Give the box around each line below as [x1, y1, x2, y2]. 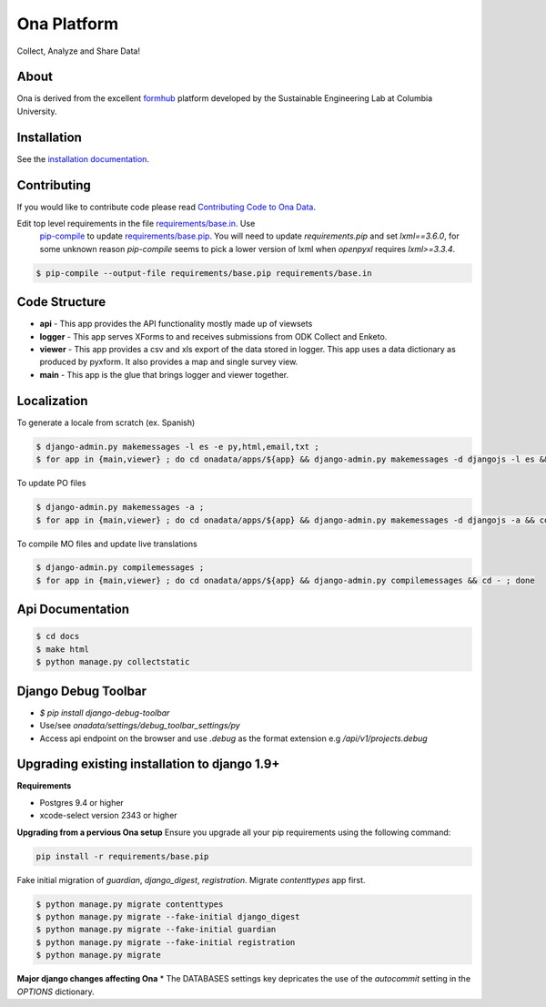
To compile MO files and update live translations [16, 538, 197, 549]
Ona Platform [16, 14, 119, 34]
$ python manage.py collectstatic [35, 656, 190, 667]
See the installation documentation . [16, 153, 150, 164]
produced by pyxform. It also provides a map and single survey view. [39, 356, 298, 368]
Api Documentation [16, 602, 130, 617]
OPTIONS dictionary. [16, 986, 95, 997]
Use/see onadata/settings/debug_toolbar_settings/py [39, 720, 240, 731]
